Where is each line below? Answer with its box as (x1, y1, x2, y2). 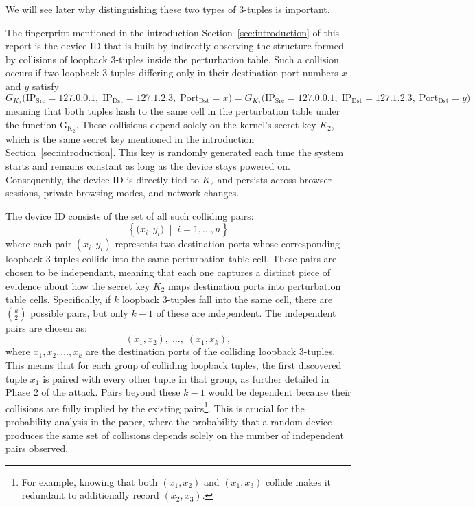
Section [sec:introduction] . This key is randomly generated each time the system (5, 145, 344, 159)
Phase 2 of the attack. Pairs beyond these (5, 385, 181, 399)
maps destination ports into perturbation (167, 278, 341, 293)
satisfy (32, 78, 59, 93)
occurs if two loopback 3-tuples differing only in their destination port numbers (5, 65, 338, 80)
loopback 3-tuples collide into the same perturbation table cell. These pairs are (5, 251, 337, 266)
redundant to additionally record (21, 488, 159, 502)
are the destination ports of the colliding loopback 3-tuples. (85, 344, 336, 359)
